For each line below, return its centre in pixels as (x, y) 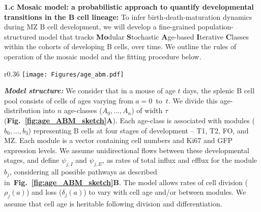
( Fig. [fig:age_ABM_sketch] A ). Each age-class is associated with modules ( (129, 120)
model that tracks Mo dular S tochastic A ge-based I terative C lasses (144, 36)
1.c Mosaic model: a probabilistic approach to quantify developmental (129, 7)
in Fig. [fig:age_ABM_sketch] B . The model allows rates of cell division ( (126, 182)
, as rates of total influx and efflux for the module (180, 160)
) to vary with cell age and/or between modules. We (165, 192)
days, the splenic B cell (219, 91)
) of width (147, 110)
